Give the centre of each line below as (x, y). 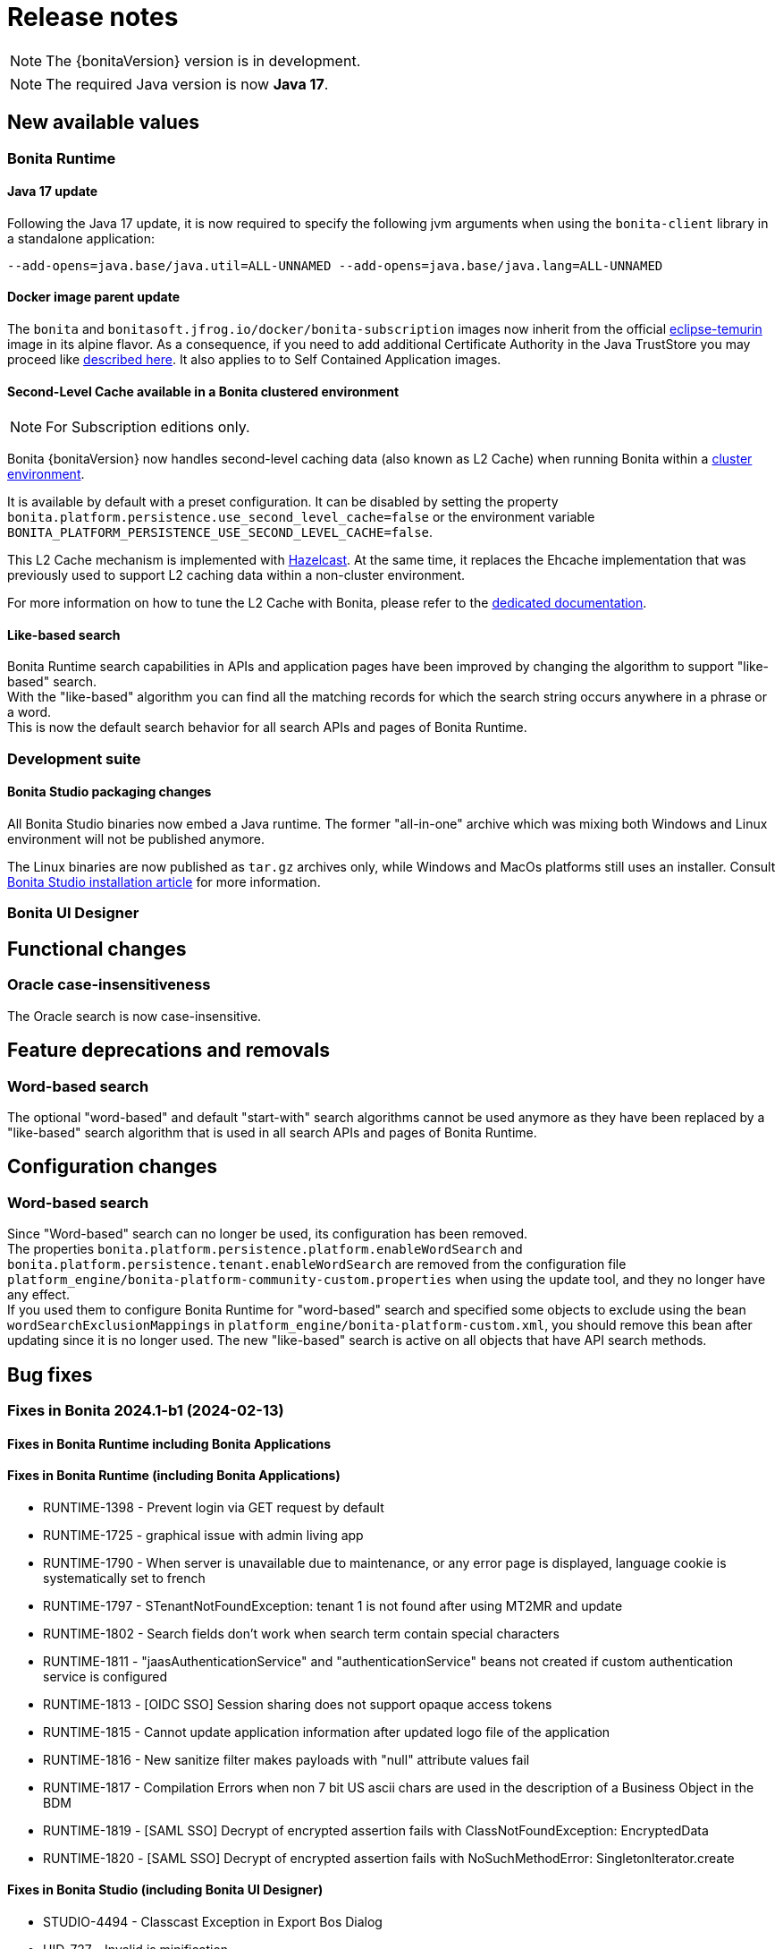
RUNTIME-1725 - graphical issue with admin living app (203, 1535)
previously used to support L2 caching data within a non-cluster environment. (236, 575)
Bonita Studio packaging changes (109, 792)
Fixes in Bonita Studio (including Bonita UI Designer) (165, 1890)
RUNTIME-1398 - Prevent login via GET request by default (214, 1507)
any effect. (39, 1295)
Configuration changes (113, 1167)
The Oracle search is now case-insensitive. (135, 1016)
